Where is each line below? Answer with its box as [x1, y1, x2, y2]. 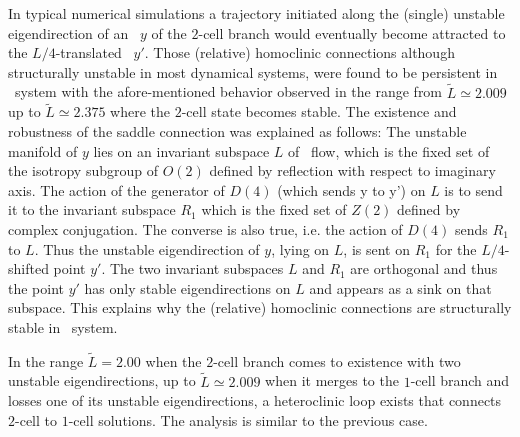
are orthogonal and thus [350, 258, 498, 279]
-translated [55, 42, 122, 63]
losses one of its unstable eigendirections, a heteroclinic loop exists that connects [8, 390, 502, 411]
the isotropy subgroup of [8, 160, 158, 181]
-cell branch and [410, 370, 510, 391]
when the [145, 350, 202, 371]
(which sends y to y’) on [277, 179, 426, 200]
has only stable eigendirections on [84, 277, 291, 298]
